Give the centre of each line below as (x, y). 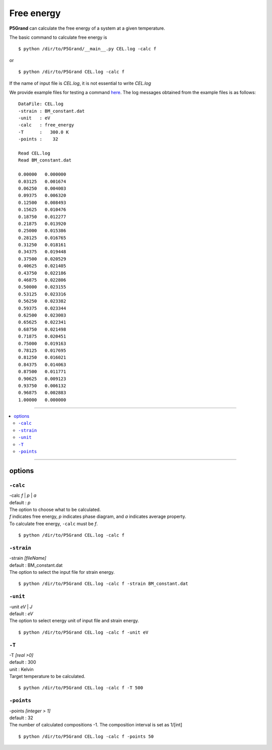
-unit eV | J (21, 607)
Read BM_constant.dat (45, 160)
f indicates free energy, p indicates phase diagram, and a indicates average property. (98, 516)
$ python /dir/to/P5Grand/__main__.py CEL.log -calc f (87, 49)
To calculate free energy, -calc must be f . (54, 523)
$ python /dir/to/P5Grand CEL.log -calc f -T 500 (81, 688)
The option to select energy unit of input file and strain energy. (74, 621)
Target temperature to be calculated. (47, 677)
